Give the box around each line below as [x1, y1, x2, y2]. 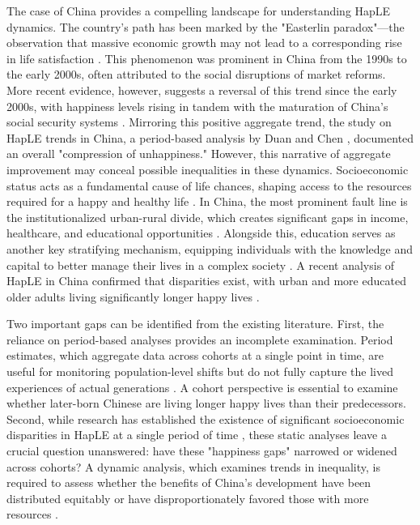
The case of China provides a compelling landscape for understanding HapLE [6, 2, 391, 19]
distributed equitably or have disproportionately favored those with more [6, 489, 369, 506]
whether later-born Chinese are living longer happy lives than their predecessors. [6, 395, 406, 412]
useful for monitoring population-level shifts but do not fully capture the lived [6, 363, 393, 380]
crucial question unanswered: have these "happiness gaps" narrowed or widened [6, 442, 397, 459]
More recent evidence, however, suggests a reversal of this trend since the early [6, 81, 397, 98]
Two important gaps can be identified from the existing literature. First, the [6, 315, 384, 332]
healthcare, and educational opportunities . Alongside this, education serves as [6, 224, 396, 241]
